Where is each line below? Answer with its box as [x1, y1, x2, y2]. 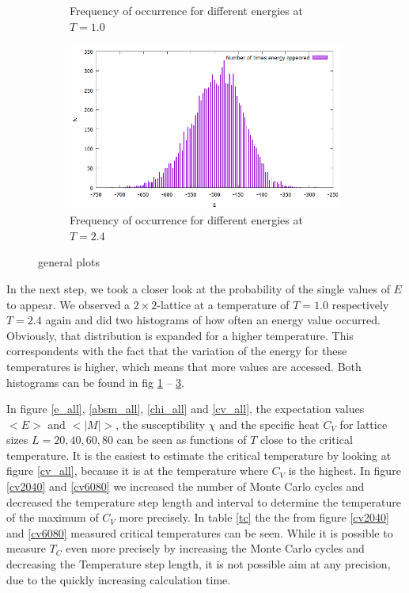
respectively [331, 296, 389, 312]
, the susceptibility [116, 415, 206, 432]
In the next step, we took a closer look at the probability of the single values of [6, 280, 390, 296]
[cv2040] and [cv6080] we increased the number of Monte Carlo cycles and [6, 478, 365, 495]
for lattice [339, 415, 388, 432]
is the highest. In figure [288, 462, 401, 479]
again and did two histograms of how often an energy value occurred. [45, 312, 381, 328]
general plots [38, 254, 100, 270]
